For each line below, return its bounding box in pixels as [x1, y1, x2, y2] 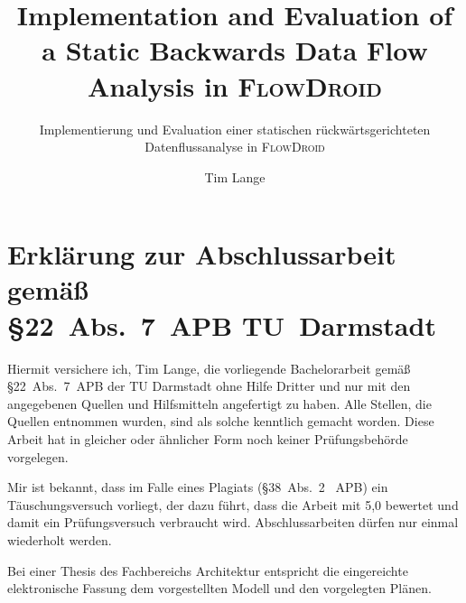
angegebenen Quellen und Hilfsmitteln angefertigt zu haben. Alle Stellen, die [7, 394, 432, 413]
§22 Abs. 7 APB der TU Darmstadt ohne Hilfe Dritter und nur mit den [7, 376, 411, 395]
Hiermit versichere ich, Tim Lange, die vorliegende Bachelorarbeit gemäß [7, 358, 411, 377]
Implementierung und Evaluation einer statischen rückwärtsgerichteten [39, 119, 431, 138]
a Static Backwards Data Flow [42, 32, 428, 69]
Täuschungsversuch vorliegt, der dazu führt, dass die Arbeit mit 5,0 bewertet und [7, 495, 459, 514]
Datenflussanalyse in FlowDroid [144, 137, 325, 156]
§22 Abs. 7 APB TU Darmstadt [7, 306, 436, 343]
